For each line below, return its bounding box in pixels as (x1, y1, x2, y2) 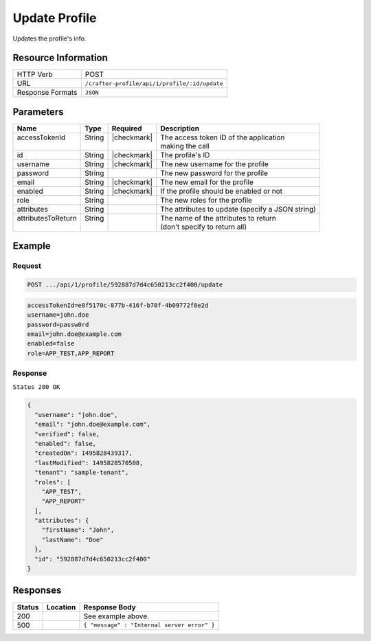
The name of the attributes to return (160, 213, 276, 223)
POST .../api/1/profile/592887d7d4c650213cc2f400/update (27, 281, 223, 289)
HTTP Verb (16, 69, 53, 79)
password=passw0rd (27, 320, 89, 328)
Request (12, 261, 41, 271)
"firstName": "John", (41, 526, 115, 534)
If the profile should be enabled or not (160, 186, 283, 196)
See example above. (83, 611, 150, 621)
